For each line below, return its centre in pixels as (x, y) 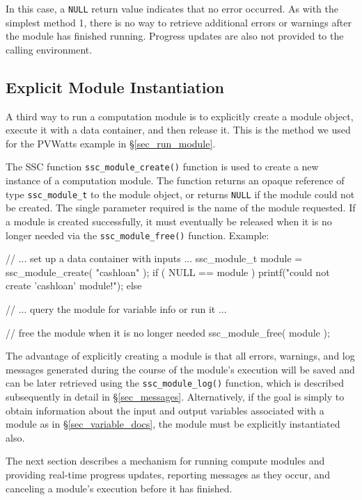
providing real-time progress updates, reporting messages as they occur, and (168, 474)
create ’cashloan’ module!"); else (74, 285)
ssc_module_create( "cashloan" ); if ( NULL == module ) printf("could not (168, 272)
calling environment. (49, 49)
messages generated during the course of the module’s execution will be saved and (180, 369)
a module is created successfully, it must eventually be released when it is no (169, 221)
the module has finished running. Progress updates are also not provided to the (175, 36)
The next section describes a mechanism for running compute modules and (165, 461)
